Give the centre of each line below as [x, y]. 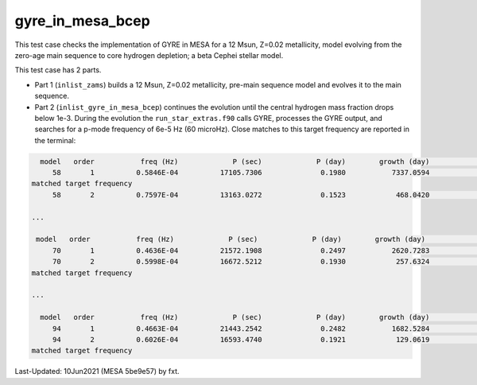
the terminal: [55, 140]
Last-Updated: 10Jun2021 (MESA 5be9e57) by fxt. [97, 371]
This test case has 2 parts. [58, 70]
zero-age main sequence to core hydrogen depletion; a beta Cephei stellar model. [149, 55]
